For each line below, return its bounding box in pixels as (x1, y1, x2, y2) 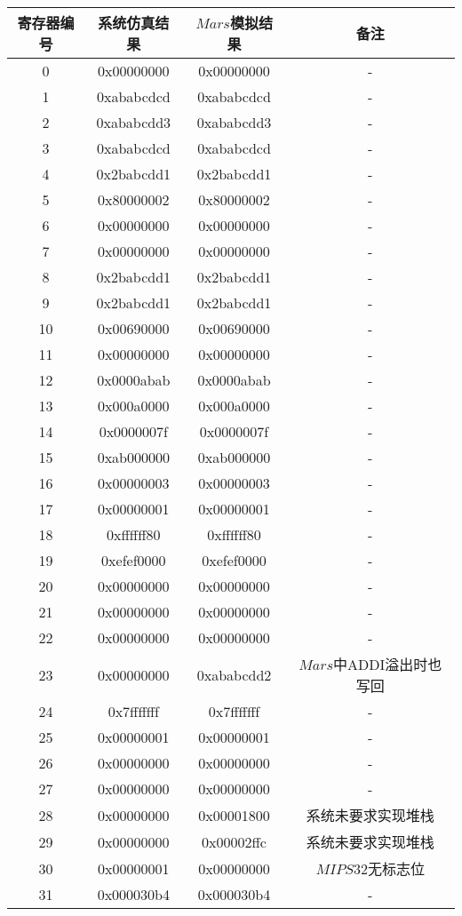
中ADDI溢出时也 (333, 654, 442, 674)
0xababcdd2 (196, 664, 272, 685)
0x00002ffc (202, 831, 267, 852)
